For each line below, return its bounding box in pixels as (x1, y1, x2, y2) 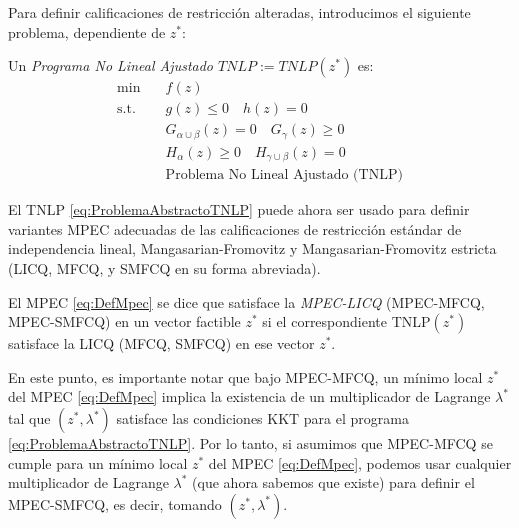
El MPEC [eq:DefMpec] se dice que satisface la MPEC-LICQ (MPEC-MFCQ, (8, 291, 485, 312)
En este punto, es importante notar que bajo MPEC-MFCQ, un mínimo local (8, 366, 483, 387)
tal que (8, 408, 51, 428)
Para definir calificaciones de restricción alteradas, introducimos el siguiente (8, 2, 471, 22)
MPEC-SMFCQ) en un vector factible (8, 311, 241, 332)
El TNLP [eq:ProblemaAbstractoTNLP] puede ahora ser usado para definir (8, 199, 470, 220)
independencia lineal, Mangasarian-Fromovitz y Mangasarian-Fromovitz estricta (8, 238, 497, 259)
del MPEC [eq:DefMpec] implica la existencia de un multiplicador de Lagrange (8, 386, 491, 407)
